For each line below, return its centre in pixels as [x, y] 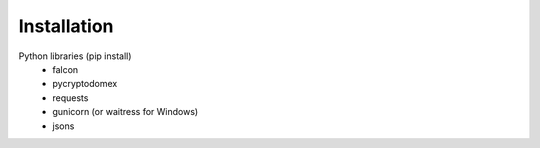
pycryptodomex [85, 84]
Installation [66, 26]
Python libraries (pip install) [75, 56]
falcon [65, 69]
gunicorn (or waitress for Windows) [125, 112]
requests [70, 97]
